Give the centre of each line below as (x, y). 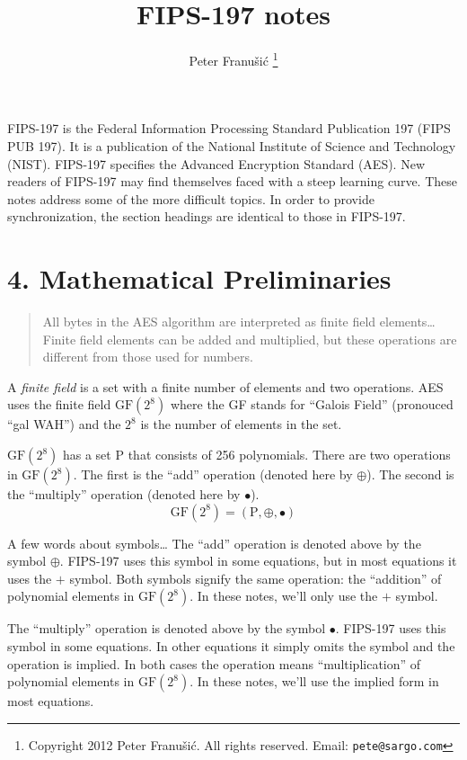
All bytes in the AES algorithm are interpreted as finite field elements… (239, 322)
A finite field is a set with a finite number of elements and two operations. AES (225, 386)
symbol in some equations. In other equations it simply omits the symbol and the (231, 646)
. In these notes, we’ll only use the (284, 596)
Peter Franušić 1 (233, 59)
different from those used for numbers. (148, 357)
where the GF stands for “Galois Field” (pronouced (312, 404)
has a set (87, 455)
